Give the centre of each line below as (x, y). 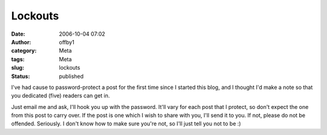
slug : (18, 68)
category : (24, 51)
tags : (18, 59)
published (71, 76)
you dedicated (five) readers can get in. (61, 96)
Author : (21, 42)
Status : (21, 76)
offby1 (67, 42)
